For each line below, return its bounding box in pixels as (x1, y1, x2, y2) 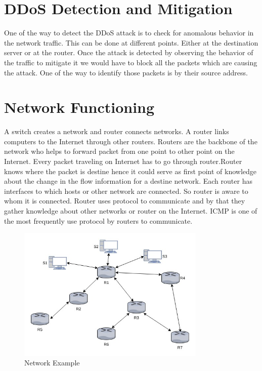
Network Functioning (4, 97, 155, 117)
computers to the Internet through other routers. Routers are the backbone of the (4, 136, 257, 146)
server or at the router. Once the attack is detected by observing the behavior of (4, 47, 253, 58)
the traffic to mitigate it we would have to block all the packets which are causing (4, 57, 257, 67)
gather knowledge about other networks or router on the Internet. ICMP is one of (4, 205, 257, 216)
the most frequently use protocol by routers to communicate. (4, 215, 193, 226)
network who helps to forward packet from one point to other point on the (4, 146, 235, 156)
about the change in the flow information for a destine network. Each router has (4, 176, 252, 186)
